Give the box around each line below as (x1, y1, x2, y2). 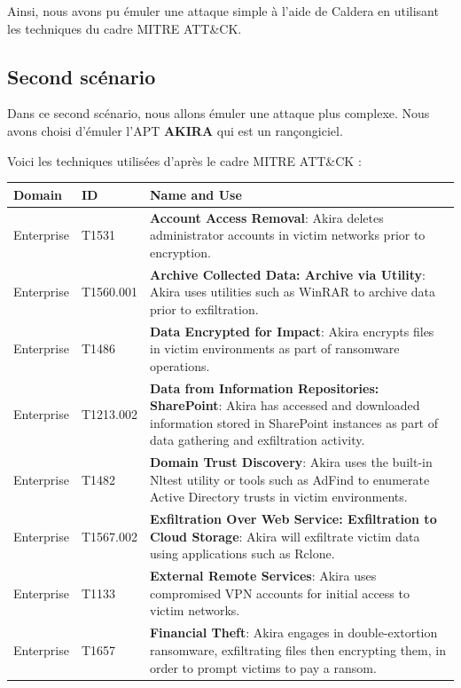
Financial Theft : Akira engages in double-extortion (149, 623, 438, 642)
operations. (149, 356, 210, 375)
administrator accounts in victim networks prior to (149, 225, 426, 244)
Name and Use (149, 185, 242, 203)
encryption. (149, 242, 211, 261)
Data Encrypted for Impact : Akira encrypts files (149, 321, 434, 340)
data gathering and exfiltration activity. (149, 431, 365, 449)
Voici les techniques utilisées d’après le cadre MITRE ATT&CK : (7, 151, 362, 170)
